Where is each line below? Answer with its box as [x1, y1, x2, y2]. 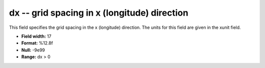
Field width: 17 [21, 33, 52, 39]
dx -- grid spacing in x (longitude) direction [9, 7, 188, 18]
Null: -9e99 [21, 47, 45, 53]
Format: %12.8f [21, 40, 53, 46]
